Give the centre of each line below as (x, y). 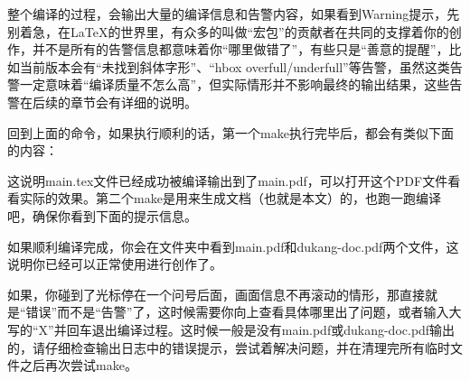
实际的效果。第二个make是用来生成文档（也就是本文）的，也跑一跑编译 (230, 198)
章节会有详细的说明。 (133, 102)
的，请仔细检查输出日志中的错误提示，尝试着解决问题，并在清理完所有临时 (229, 347)
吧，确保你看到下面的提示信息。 (102, 215)
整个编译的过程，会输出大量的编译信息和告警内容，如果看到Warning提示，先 (234, 14)
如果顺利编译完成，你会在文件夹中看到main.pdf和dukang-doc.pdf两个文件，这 (233, 246)
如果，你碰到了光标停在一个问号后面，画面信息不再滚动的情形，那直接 (216, 294)
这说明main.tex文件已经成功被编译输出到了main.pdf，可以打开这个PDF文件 (228, 180)
